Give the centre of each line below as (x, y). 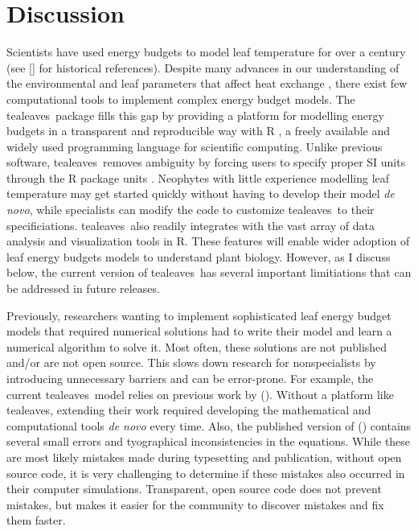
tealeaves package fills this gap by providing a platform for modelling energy (195, 115)
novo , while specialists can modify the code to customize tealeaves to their (191, 210)
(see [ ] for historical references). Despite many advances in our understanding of (203, 67)
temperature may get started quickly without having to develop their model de (201, 193)
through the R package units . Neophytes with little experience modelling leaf (198, 177)
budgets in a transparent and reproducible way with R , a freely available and (198, 131)
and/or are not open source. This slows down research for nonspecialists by (191, 362)
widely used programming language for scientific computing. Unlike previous (195, 146)
